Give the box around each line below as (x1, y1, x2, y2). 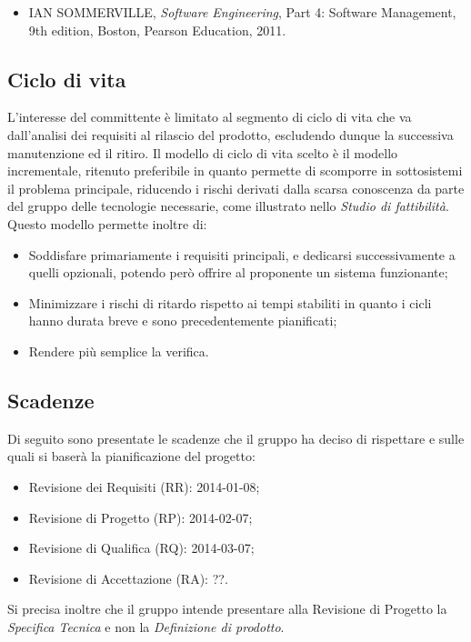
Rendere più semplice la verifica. (28, 341, 209, 360)
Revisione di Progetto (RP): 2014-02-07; (28, 507, 253, 527)
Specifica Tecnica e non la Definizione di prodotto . (7, 617, 285, 636)
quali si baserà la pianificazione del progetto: (7, 446, 256, 466)
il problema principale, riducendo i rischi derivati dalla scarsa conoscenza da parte (7, 178, 465, 197)
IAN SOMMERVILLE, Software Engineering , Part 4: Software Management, (28, 3, 456, 21)
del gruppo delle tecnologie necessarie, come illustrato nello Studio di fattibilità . (7, 196, 449, 216)
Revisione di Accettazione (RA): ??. (28, 568, 228, 587)
